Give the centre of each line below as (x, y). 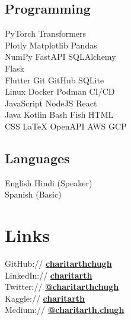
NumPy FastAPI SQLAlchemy (60, 56)
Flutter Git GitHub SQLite (55, 80)
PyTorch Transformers (46, 33)
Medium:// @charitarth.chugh (65, 310)
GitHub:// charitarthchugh (58, 264)
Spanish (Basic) (33, 194)
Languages (37, 158)
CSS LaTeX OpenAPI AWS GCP (66, 126)
